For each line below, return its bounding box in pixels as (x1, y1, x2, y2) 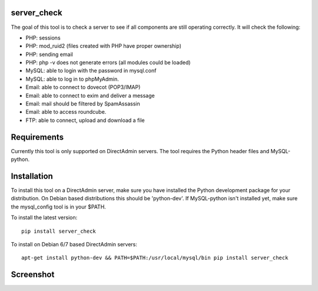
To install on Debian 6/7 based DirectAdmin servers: (11, 240, 138, 247)
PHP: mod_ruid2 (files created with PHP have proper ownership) (25, 42, 182, 49)
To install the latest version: (11, 214, 78, 221)
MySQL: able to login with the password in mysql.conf (25, 67, 157, 74)
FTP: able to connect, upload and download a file (25, 117, 145, 124)
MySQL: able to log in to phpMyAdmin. (25, 75, 119, 82)
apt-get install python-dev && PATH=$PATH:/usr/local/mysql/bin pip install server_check (21, 254, 289, 262)
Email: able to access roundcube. (25, 108, 107, 115)
